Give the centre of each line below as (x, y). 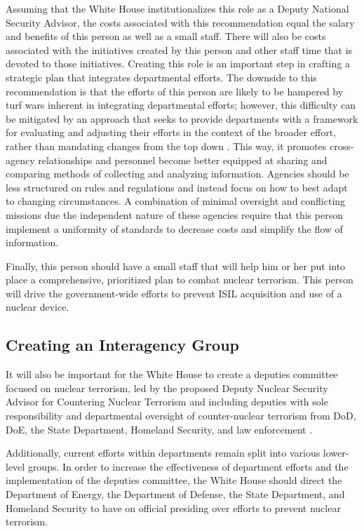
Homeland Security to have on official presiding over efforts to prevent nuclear (173, 508)
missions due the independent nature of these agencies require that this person (174, 214)
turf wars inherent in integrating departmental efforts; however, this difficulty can (181, 105)
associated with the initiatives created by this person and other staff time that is (179, 49)
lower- (336, 453)
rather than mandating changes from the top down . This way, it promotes (166, 146)
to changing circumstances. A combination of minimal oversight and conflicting (176, 201)
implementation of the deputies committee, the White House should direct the (174, 480)
